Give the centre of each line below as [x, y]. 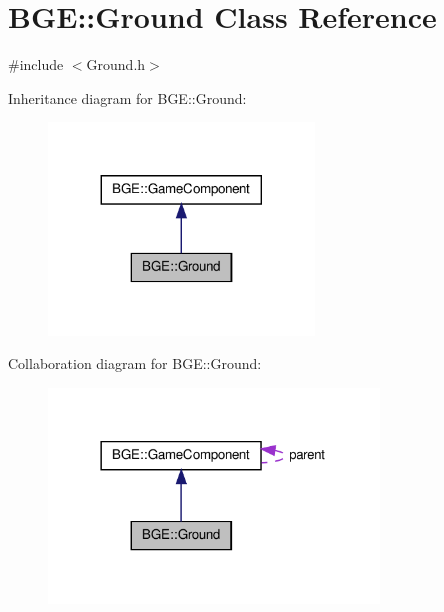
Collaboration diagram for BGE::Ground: [135, 363]
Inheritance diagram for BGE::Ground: [127, 97]
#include [36, 64]
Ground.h [116, 64]
